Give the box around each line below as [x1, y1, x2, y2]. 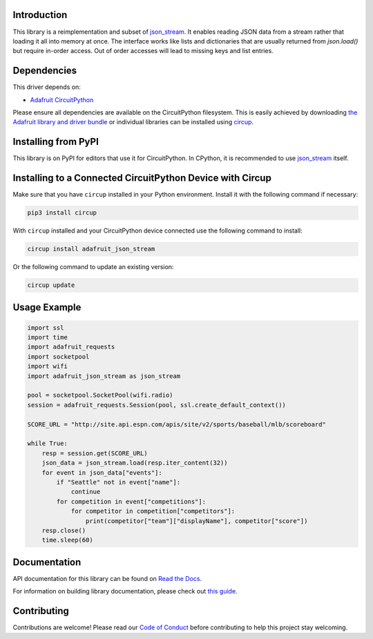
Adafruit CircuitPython [30, 95, 94, 104]
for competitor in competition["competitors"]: [70, 507, 236, 515]
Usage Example [12, 301, 82, 313]
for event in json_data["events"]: [41, 469, 162, 476]
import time [27, 333, 68, 342]
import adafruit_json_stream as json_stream [27, 372, 181, 380]
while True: [27, 440, 68, 448]
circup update [27, 282, 75, 289]
